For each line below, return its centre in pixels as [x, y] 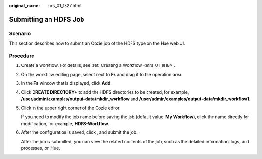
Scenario [20, 33]
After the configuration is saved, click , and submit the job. [79, 132]
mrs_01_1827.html [64, 6]
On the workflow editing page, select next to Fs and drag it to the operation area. [102, 74]
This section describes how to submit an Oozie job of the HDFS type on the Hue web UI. [97, 43]
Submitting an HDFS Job [47, 19]
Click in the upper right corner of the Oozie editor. [71, 108]
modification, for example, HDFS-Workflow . [65, 124]
